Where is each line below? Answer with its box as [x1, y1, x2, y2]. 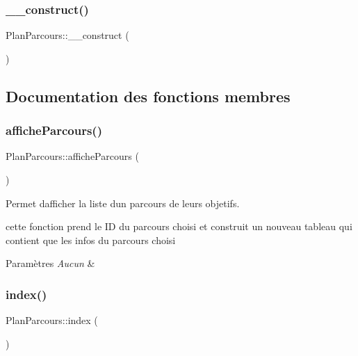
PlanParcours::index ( [6, 313, 98, 327]
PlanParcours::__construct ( [6, 28, 129, 42]
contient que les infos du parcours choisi [6, 232, 176, 247]
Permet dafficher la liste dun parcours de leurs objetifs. [6, 195, 240, 210]
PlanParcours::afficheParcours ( [6, 149, 139, 163]
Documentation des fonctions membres [6, 85, 291, 106]
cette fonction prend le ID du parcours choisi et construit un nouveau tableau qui [6, 219, 352, 234]
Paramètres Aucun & [6, 256, 95, 270]
